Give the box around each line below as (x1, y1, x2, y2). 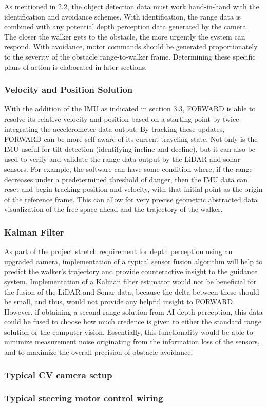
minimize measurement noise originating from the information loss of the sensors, (4, 336, 260, 347)
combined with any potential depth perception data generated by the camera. (4, 21, 249, 32)
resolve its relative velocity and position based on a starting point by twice (4, 113, 239, 124)
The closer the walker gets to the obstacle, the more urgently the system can (4, 31, 245, 42)
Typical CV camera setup (4, 368, 112, 381)
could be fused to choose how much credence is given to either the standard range (4, 316, 261, 327)
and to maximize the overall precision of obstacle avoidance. (4, 346, 193, 357)
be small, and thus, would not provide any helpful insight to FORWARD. (4, 296, 235, 307)
